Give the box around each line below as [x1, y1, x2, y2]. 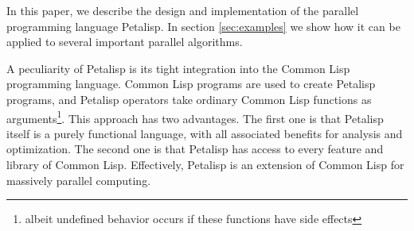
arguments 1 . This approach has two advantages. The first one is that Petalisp [6, 107, 384, 126]
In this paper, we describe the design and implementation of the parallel [6, 2, 359, 18]
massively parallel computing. [6, 171, 151, 188]
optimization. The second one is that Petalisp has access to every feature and [6, 141, 384, 157]
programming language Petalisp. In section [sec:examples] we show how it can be [6, 17, 400, 34]
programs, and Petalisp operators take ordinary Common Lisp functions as [6, 90, 372, 107]
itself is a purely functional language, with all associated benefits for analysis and [6, 125, 403, 141]
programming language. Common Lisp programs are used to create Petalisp [6, 75, 376, 92]
